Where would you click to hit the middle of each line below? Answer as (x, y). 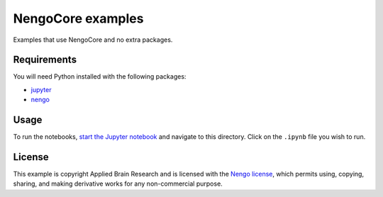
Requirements (45, 60)
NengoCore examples (78, 18)
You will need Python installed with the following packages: (100, 77)
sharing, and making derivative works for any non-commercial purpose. (118, 184)
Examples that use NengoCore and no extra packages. (93, 40)
